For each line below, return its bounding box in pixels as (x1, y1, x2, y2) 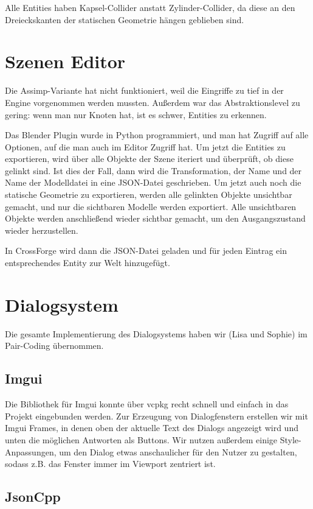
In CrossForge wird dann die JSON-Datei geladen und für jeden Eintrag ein (5, 244, 287, 257)
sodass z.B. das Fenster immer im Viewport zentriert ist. (5, 457, 216, 470)
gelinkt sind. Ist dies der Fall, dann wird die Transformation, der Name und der (5, 164, 302, 177)
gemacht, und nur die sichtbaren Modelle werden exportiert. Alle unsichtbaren (5, 200, 297, 212)
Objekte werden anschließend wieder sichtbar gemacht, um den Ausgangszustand (5, 212, 306, 225)
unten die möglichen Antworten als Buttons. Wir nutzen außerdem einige (5, 433, 278, 446)
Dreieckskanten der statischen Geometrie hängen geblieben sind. (5, 13, 244, 26)
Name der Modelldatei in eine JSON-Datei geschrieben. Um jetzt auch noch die (5, 176, 301, 189)
